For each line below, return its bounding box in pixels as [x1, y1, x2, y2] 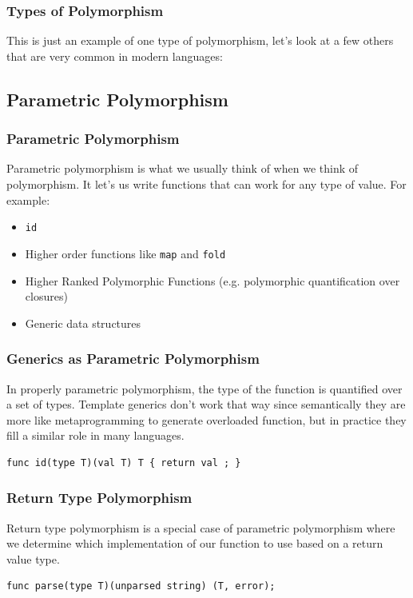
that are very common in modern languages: [6, 47, 223, 64]
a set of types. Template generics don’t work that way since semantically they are [6, 396, 406, 413]
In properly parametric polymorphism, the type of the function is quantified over [6, 380, 403, 397]
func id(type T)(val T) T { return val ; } [6, 456, 241, 468]
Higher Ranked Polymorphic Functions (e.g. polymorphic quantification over [25, 272, 400, 289]
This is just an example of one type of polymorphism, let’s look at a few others [6, 32, 394, 49]
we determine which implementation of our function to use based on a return [6, 535, 383, 552]
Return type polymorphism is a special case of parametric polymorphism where [6, 519, 395, 536]
